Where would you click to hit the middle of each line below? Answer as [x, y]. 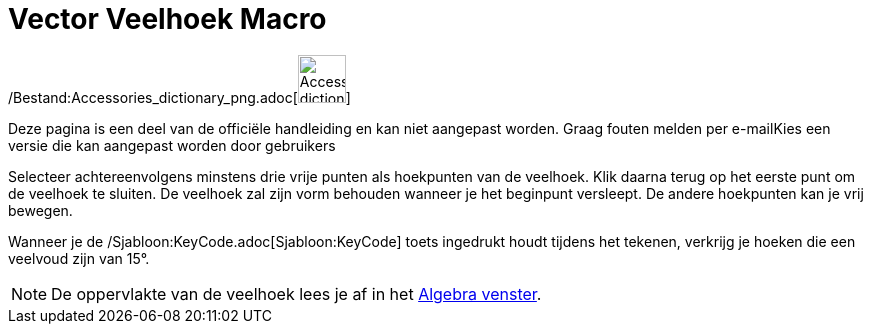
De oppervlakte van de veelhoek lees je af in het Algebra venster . [296, 293]
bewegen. [40, 210]
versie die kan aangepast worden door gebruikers [172, 145]
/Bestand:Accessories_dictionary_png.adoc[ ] [179, 97]
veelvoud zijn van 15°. [79, 258]
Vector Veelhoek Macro [167, 19]
